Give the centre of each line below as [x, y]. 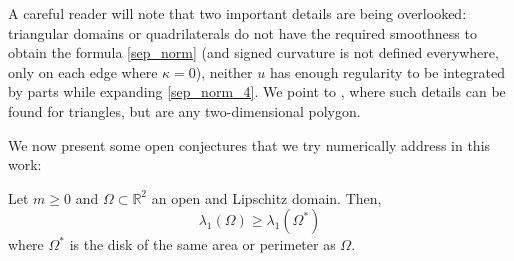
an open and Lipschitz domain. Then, [266, 197]
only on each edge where [83, 71]
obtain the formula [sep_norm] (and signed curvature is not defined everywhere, [253, 52]
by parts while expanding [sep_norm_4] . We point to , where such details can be [257, 91]
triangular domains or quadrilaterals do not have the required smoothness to [242, 32]
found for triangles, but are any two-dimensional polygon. [184, 110]
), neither [224, 71]
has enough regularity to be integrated [387, 71]
